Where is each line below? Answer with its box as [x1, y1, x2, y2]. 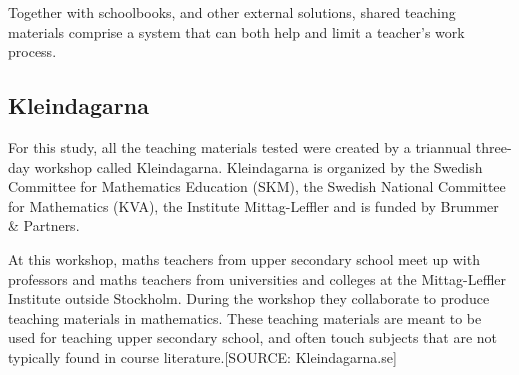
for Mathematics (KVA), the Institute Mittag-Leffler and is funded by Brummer [8, 195, 499, 216]
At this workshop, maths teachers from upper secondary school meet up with [8, 248, 480, 269]
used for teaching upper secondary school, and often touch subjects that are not [8, 327, 498, 348]
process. [8, 41, 57, 62]
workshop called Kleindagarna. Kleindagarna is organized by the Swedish [34, 156, 483, 177]
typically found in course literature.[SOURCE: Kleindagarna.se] [8, 346, 397, 367]
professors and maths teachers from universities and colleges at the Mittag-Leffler [8, 268, 506, 289]
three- [475, 136, 512, 157]
